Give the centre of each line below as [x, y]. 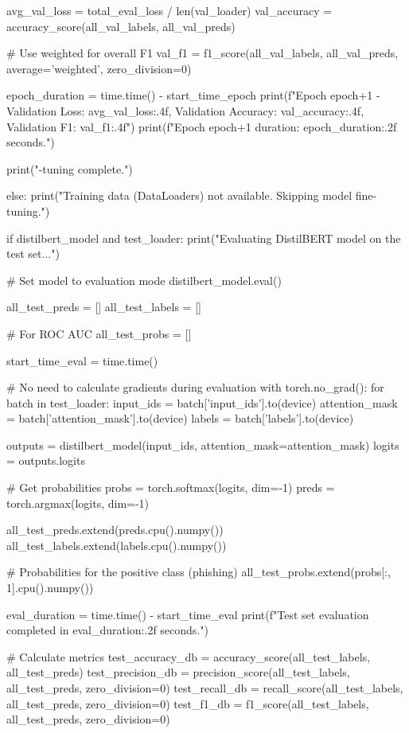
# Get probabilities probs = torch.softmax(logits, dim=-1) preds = [171, 487]
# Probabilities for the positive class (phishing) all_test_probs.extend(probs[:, [199, 572]
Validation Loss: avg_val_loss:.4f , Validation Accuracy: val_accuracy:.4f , [185, 110]
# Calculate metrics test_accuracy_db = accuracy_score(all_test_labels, [189, 656]
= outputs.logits [46, 460]
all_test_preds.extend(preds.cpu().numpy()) [115, 530]
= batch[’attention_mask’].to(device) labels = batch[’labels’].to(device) [180, 418]
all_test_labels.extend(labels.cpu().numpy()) [117, 545]
